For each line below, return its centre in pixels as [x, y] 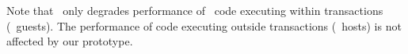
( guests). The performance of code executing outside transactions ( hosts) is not [204, 25]
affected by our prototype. [70, 41]
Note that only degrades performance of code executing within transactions [195, 10]
